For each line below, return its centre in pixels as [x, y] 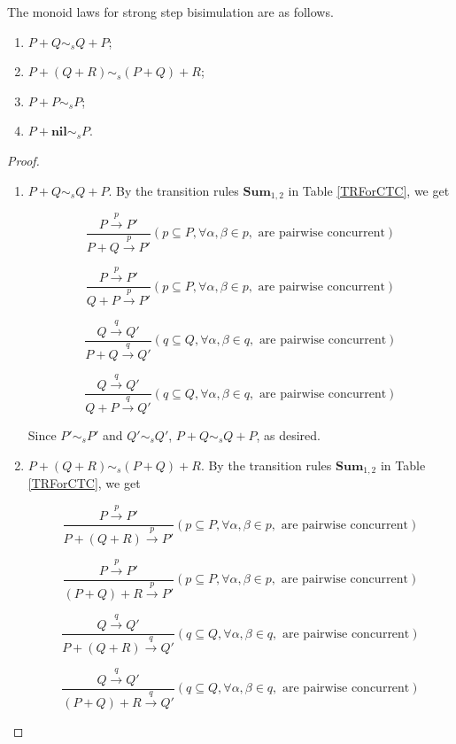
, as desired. [289, 435]
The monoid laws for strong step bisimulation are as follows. [170, 12]
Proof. [23, 160]
